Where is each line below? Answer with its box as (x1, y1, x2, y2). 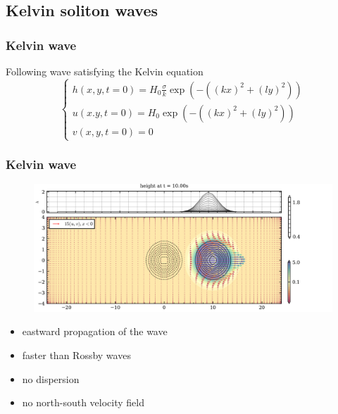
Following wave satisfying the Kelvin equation (6, 64, 204, 78)
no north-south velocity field (22, 395, 144, 410)
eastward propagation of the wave (22, 324, 168, 339)
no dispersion (22, 371, 80, 386)
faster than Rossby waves (22, 347, 131, 362)
